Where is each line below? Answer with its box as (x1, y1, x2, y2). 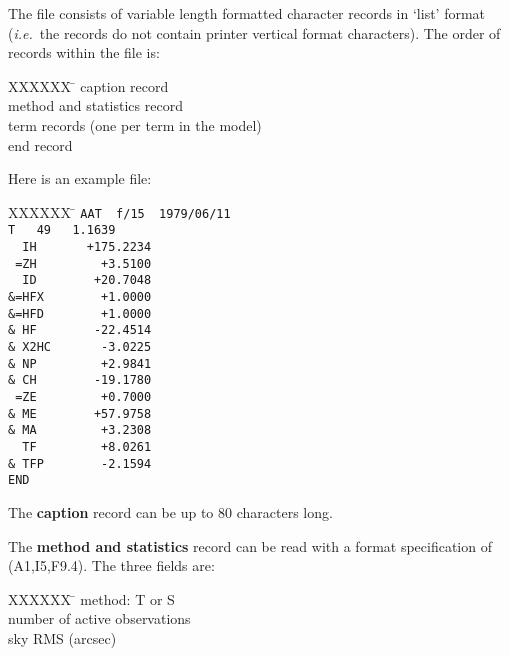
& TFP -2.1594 (8, 456, 152, 471)
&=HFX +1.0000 (8, 290, 152, 305)
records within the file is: (8, 42, 160, 63)
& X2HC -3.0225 (8, 340, 152, 354)
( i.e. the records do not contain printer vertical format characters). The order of (8, 22, 501, 43)
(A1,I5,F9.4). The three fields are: (8, 555, 215, 576)
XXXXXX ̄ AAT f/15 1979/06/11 (8, 201, 231, 222)
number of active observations (8, 608, 191, 629)
